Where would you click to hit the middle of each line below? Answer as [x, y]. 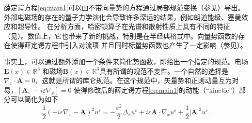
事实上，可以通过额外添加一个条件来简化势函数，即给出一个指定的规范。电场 [126, 61]
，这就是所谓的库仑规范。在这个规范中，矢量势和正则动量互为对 [137, 80]
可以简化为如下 [34, 99]
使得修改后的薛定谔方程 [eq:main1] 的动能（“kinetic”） [156, 89]
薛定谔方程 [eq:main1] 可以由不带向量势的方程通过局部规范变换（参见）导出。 [124, 7]
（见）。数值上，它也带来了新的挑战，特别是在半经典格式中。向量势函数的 [121, 35]
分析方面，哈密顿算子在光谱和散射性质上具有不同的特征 [142, 26]
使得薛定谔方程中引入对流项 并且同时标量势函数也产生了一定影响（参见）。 [129, 45]
